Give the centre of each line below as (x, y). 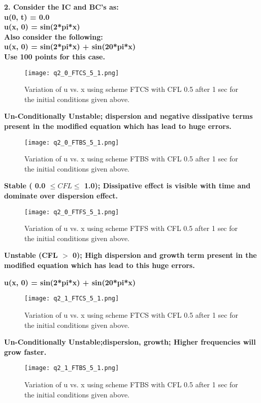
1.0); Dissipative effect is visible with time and (167, 186)
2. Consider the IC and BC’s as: (61, 7)
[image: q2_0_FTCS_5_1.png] (72, 73)
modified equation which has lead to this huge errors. (100, 265)
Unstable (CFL (31, 255)
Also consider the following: (54, 36)
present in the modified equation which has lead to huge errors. (118, 126)
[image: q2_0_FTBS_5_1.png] (72, 142)
